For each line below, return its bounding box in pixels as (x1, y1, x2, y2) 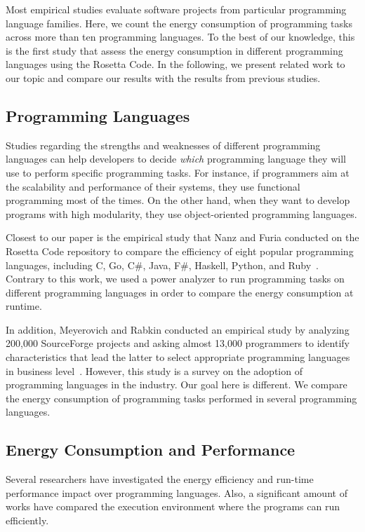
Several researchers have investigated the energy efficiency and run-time (6, 472, 314, 486)
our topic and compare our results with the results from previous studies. (6, 70, 321, 85)
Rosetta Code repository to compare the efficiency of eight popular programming (6, 243, 354, 258)
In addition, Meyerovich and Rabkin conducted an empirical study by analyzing (6, 322, 350, 336)
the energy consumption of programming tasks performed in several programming (6, 390, 357, 405)
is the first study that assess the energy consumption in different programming (6, 43, 343, 57)
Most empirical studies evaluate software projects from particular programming (6, 2, 347, 16)
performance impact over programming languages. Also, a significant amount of (6, 485, 347, 500)
